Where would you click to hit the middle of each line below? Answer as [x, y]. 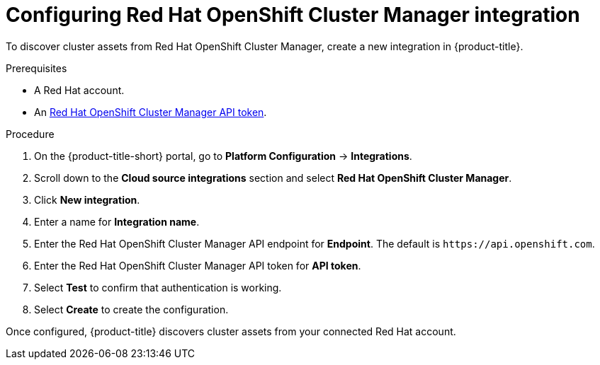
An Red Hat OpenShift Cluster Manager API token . [151, 112]
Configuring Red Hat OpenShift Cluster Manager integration [293, 15]
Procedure [30, 134]
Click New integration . [87, 199]
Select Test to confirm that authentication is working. [158, 287]
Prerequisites [36, 68]
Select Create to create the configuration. [131, 309]
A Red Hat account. [79, 90]
